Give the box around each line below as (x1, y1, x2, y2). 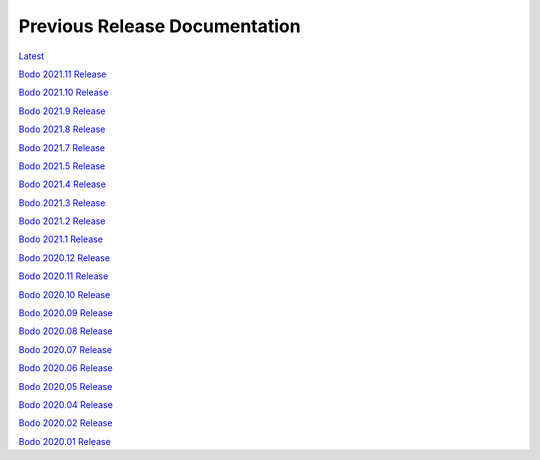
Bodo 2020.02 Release (18, 417, 113, 429)
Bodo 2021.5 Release (18, 160, 106, 172)
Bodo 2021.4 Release (18, 178, 107, 190)
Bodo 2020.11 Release (18, 270, 109, 282)
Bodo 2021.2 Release (18, 215, 106, 227)
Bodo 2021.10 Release (18, 86, 109, 99)
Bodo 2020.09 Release (18, 307, 114, 319)
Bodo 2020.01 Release (18, 435, 112, 447)
